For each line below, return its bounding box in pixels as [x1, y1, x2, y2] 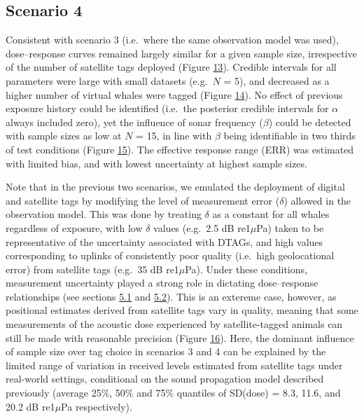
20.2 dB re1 [6, 399, 55, 413]
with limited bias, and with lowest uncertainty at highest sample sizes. [6, 156, 307, 170]
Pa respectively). [61, 399, 132, 413]
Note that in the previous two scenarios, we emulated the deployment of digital [6, 179, 345, 194]
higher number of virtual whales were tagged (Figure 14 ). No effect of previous [6, 87, 343, 102]
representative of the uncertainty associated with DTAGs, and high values [6, 234, 323, 249]
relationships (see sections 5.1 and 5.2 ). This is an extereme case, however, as [6, 289, 337, 303]
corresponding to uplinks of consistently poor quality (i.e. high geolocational [6, 248, 335, 263]
